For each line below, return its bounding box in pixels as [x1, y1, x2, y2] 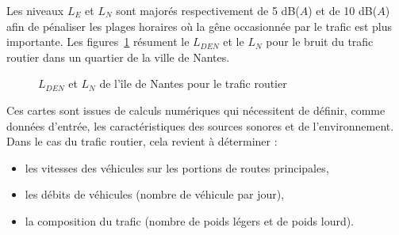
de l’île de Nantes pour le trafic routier [99, 75, 287, 92]
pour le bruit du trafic [266, 33, 374, 50]
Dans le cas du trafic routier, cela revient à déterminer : [6, 133, 278, 150]
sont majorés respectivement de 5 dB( [116, 2, 300, 18]
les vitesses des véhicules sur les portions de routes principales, [25, 159, 329, 176]
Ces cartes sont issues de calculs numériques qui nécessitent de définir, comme [6, 101, 386, 118]
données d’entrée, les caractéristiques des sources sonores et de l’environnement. [6, 117, 394, 134]
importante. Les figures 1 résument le [6, 33, 190, 50]
